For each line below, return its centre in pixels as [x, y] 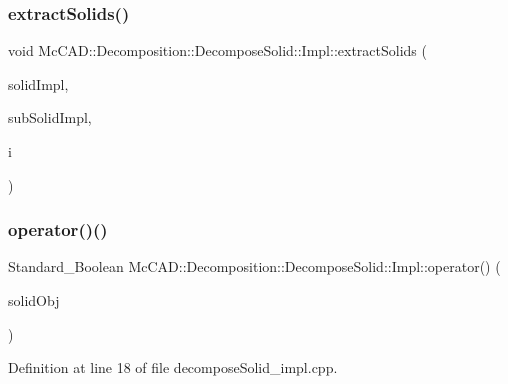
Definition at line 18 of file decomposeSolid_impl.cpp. [173, 367]
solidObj [34, 300]
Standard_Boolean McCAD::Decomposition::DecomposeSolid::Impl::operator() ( [254, 266]
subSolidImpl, [50, 117]
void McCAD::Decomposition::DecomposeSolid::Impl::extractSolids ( [217, 50]
